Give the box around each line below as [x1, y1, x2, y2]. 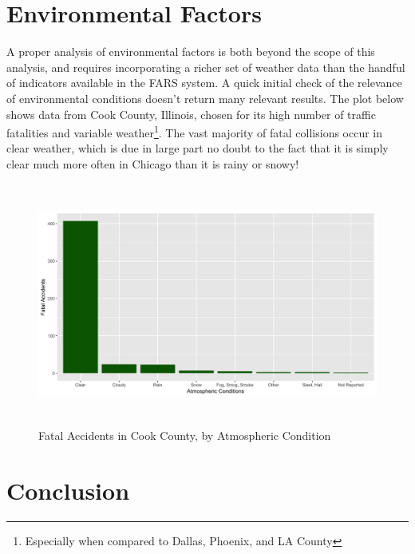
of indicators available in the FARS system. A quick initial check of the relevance [6, 74, 402, 91]
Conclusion [6, 474, 130, 507]
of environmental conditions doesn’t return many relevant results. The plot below [6, 89, 404, 106]
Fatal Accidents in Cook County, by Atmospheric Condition [38, 427, 331, 444]
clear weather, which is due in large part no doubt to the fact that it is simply [6, 140, 389, 156]
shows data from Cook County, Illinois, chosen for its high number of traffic [6, 105, 376, 122]
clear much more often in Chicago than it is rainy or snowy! [6, 155, 299, 172]
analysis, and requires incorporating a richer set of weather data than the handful [6, 58, 405, 75]
